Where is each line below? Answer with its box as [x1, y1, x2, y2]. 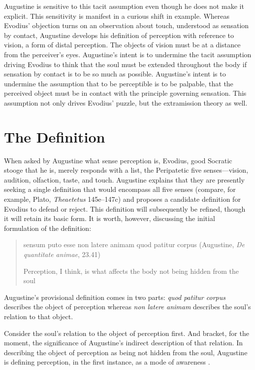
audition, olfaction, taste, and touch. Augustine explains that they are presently [4, 174, 245, 185]
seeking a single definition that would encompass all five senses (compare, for [4, 184, 236, 194]
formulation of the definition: [4, 222, 92, 233]
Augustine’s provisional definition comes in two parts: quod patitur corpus [4, 292, 225, 302]
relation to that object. [4, 311, 73, 321]
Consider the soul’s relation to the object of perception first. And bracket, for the [4, 328, 249, 338]
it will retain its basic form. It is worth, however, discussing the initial [4, 213, 215, 223]
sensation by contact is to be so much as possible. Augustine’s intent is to [4, 69, 226, 79]
